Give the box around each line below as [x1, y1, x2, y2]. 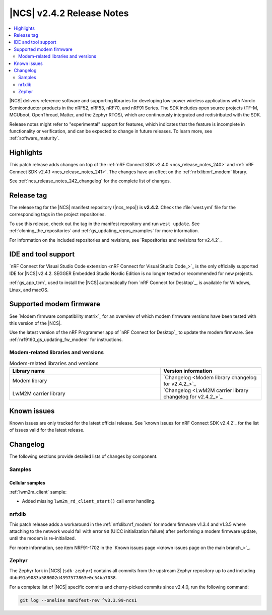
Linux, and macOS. [9, 287, 49, 293]
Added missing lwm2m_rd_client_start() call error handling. [22, 498, 156, 504]
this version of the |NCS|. [9, 320, 62, 326]
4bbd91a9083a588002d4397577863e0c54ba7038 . [9, 575, 117, 581]
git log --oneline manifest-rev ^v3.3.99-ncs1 [20, 597, 137, 603]
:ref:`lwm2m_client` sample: [9, 489, 67, 495]
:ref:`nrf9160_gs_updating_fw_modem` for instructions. [9, 336, 123, 343]
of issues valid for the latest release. [9, 427, 85, 433]
